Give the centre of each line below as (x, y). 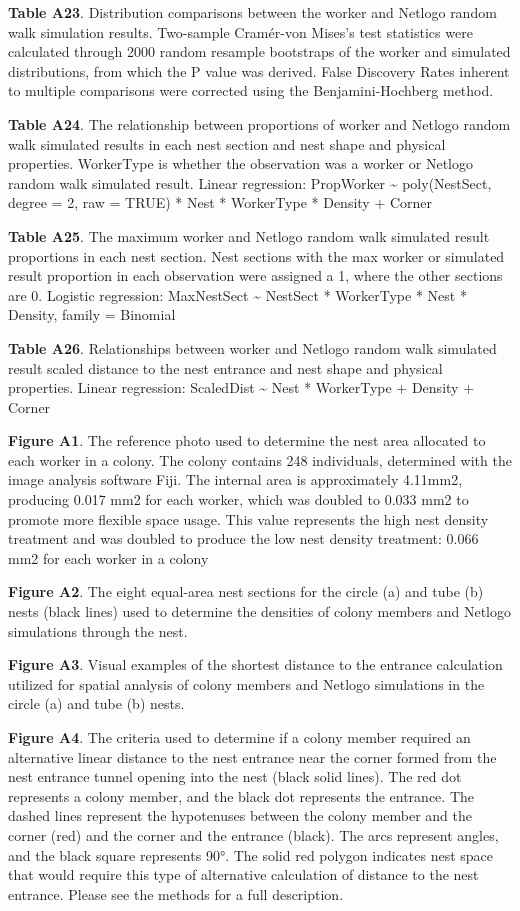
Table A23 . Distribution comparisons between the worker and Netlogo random (252, 12)
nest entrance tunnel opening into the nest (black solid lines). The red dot (235, 776)
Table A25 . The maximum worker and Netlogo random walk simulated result (249, 235)
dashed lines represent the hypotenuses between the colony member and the (240, 815)
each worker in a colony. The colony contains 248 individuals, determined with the (260, 459)
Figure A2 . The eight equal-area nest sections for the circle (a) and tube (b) (246, 591)
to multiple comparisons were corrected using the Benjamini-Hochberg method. (251, 90)
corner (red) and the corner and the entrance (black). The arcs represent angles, (253, 834)
